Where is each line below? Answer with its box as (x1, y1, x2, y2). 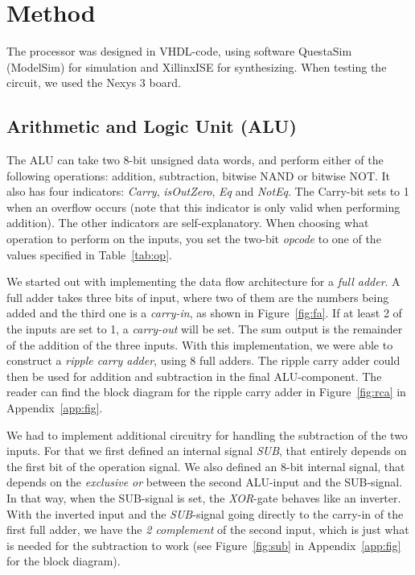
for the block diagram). (6, 552, 121, 569)
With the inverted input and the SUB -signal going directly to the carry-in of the (6, 505, 404, 522)
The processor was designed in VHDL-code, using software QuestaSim (6, 43, 352, 60)
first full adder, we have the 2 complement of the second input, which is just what (6, 521, 409, 538)
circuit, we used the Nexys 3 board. (6, 74, 181, 91)
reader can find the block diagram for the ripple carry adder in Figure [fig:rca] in (6, 383, 406, 400)
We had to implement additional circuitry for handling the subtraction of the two (6, 426, 408, 443)
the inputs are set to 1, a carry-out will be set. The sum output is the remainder (6, 321, 403, 337)
